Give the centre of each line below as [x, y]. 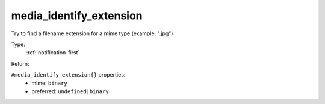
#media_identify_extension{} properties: [68, 75]
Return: [20, 63]
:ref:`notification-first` [53, 53]
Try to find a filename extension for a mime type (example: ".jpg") [92, 33]
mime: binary [49, 83]
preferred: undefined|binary [70, 91]
